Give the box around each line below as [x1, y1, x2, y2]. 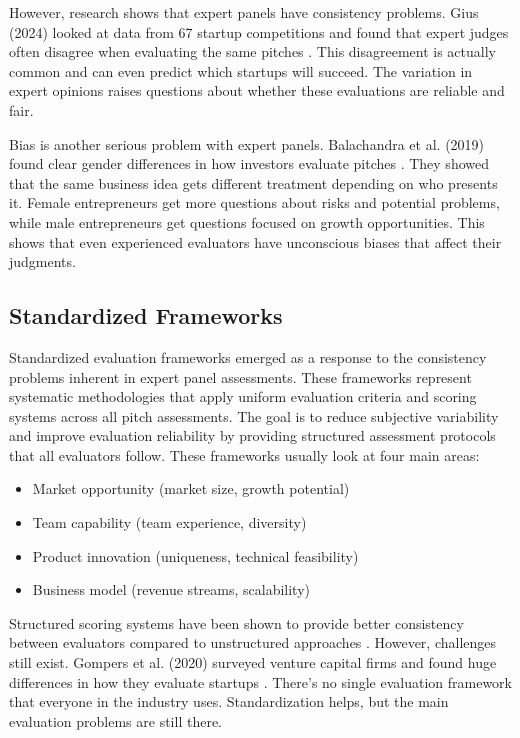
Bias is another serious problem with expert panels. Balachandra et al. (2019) [9, 133, 485, 154]
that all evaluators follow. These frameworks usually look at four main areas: [9, 444, 480, 465]
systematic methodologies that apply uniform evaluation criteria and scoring [9, 386, 477, 407]
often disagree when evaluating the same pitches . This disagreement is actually [9, 41, 496, 62]
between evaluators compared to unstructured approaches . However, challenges [9, 632, 497, 653]
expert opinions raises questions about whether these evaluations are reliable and [9, 80, 505, 101]
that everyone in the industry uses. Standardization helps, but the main [9, 691, 449, 712]
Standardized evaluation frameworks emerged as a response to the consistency [9, 346, 487, 367]
